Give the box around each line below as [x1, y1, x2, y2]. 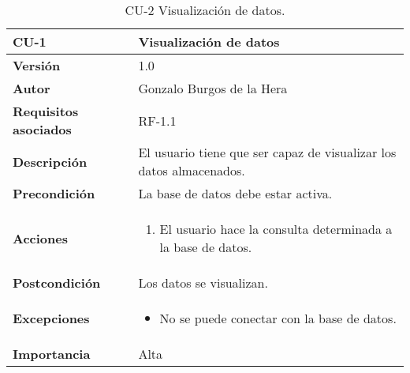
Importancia [13, 345, 91, 363]
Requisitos [13, 102, 79, 120]
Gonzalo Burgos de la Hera [138, 79, 288, 97]
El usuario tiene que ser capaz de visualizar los [138, 143, 397, 161]
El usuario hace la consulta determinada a [159, 220, 393, 238]
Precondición [13, 184, 95, 202]
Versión [13, 56, 61, 74]
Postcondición [13, 273, 101, 292]
